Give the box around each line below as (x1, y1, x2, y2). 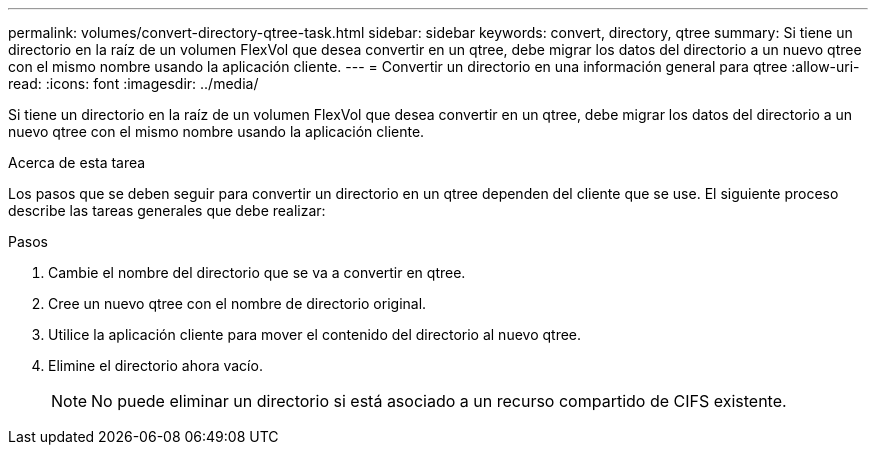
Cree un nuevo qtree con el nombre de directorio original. (48, 295, 427, 312)
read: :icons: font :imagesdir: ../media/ (8, 75, 259, 92)
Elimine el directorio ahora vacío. (48, 357, 263, 374)
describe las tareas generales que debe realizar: (8, 202, 326, 219)
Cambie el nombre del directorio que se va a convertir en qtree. (48, 264, 466, 281)
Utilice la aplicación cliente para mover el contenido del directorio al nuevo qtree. (48, 326, 582, 343)
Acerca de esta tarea (8, 154, 146, 171)
